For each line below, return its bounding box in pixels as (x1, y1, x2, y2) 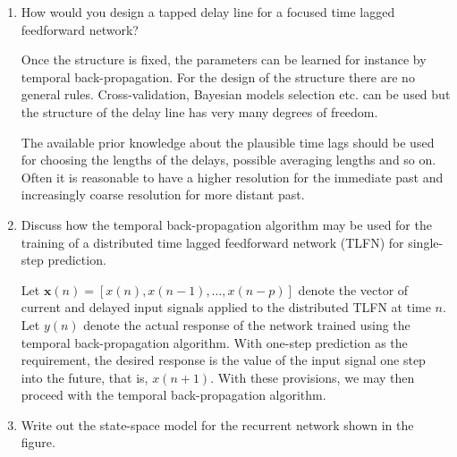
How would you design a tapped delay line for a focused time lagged (21, 3, 395, 21)
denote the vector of (298, 280, 409, 299)
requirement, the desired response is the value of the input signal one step (21, 351, 426, 369)
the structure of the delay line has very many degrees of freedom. (21, 102, 378, 121)
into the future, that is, (21, 368, 148, 386)
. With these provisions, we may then (210, 368, 415, 386)
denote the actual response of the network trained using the (83, 315, 410, 334)
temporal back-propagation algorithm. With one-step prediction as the (21, 333, 408, 351)
